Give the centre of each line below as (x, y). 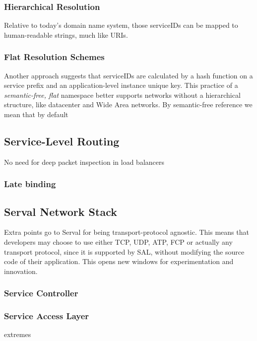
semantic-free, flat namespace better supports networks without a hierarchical (122, 95)
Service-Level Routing (62, 141)
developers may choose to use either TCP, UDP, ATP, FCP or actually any (118, 242)
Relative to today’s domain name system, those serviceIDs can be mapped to (121, 25)
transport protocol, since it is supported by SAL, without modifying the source (124, 251)
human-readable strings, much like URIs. (66, 34)
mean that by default (36, 114)
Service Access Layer (47, 316)
